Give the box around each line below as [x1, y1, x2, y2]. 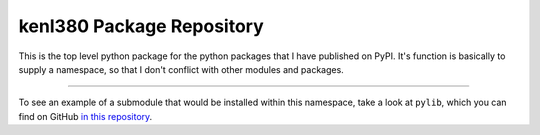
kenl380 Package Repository [18, 15, 264, 37]
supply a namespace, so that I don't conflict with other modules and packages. [18, 63, 344, 75]
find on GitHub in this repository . [18, 110, 153, 122]
